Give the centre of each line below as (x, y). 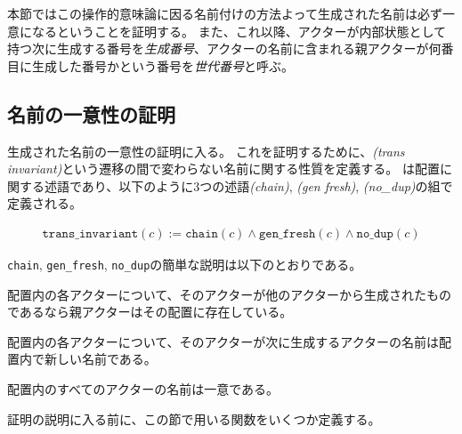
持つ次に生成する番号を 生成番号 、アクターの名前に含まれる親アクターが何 (224, 48)
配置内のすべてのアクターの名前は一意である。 (143, 389)
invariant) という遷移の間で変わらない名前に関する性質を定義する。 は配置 (224, 169)
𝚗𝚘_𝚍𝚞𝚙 (375, 233)
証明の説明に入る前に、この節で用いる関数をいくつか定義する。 (194, 418)
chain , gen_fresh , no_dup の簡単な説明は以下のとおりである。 (185, 264)
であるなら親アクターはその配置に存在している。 (150, 312)
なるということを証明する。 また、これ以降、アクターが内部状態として (239, 31)
